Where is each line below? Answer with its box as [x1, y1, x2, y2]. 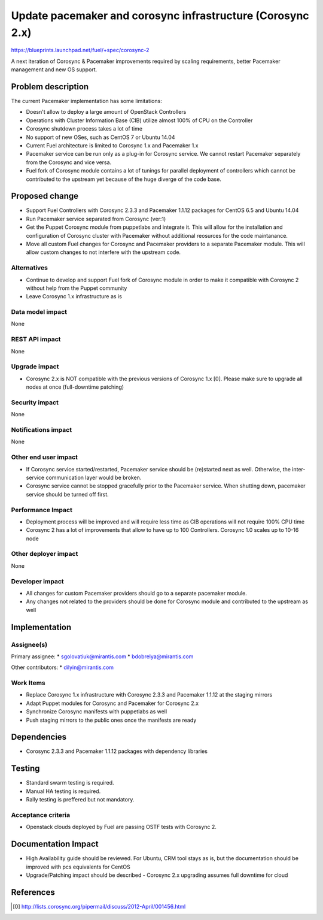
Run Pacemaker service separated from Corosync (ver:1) [26, 215, 166, 222]
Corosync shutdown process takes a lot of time [26, 125, 143, 132]
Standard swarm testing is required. [26, 779, 114, 786]
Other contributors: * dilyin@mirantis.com [11, 664, 114, 671]
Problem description [11, 81, 89, 92]
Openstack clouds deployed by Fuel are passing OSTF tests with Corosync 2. [26, 824, 217, 831]
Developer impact [11, 577, 64, 585]
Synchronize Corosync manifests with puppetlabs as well [26, 708, 167, 715]
